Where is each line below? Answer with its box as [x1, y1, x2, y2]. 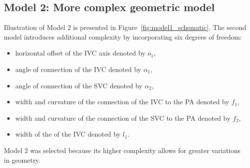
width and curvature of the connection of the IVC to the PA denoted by [15, 97, 229, 107]
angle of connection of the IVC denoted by [15, 64, 141, 74]
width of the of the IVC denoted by [15, 129, 121, 139]
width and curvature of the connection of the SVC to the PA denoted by [15, 112, 231, 123]
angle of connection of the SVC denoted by [15, 80, 143, 90]
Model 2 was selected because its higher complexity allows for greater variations [4, 145, 241, 155]
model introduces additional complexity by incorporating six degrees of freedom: [4, 31, 242, 42]
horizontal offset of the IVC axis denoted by [15, 48, 146, 58]
